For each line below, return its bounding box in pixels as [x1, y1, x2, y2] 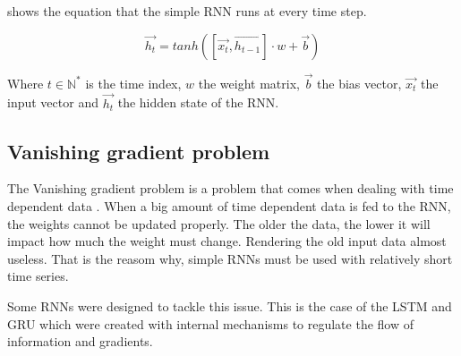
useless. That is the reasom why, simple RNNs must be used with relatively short [7, 249, 453, 267]
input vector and [7, 93, 98, 112]
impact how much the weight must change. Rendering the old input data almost [7, 232, 447, 250]
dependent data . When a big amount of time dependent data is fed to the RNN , [7, 197, 451, 216]
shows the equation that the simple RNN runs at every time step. [7, 2, 367, 20]
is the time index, [85, 73, 182, 92]
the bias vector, [317, 73, 402, 92]
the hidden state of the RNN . [117, 93, 279, 112]
